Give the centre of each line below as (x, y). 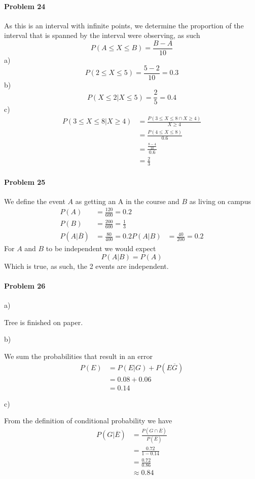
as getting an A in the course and (127, 201)
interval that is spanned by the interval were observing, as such (102, 35)
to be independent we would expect (101, 248)
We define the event (35, 201)
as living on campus (220, 201)
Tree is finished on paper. (44, 322)
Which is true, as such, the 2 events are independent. (86, 266)
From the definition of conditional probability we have (88, 421)
